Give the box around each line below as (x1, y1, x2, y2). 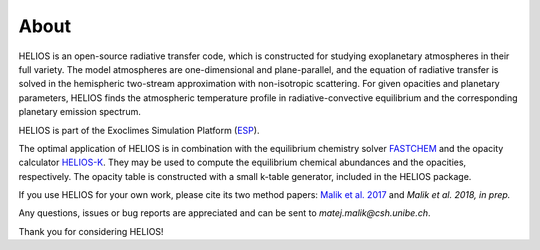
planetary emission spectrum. (18, 106, 142, 118)
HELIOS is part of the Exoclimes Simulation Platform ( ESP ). (18, 124, 260, 136)
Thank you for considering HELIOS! (18, 225, 164, 237)
